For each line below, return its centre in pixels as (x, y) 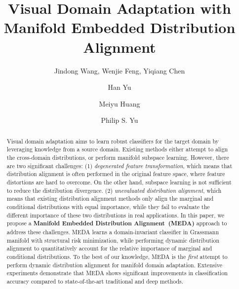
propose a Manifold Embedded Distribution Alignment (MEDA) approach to (117, 223)
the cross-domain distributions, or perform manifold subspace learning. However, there (118, 157)
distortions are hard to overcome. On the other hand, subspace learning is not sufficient (119, 182)
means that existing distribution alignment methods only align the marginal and (110, 199)
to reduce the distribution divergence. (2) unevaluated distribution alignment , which (114, 190)
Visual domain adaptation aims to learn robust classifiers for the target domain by (113, 141)
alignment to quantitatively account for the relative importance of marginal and (109, 248)
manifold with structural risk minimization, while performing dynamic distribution (113, 240)
